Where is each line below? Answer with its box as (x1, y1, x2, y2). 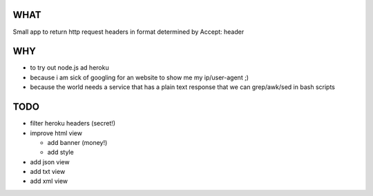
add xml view (30, 177, 68, 186)
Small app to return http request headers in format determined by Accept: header (12, 28, 245, 36)
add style (47, 148, 74, 157)
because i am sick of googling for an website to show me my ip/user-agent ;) (30, 73, 249, 81)
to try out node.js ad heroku (30, 63, 110, 72)
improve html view (30, 128, 83, 137)
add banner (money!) (47, 138, 108, 146)
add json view (30, 157, 70, 166)
